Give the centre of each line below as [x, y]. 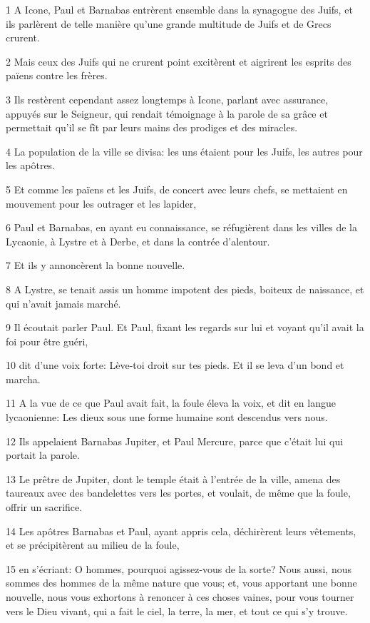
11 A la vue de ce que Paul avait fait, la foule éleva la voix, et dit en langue [171, 403]
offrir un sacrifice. [44, 507]
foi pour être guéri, [47, 341]
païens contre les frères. [57, 75]
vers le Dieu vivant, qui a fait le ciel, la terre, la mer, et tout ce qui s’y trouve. [177, 611]
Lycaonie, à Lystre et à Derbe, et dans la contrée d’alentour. [138, 241]
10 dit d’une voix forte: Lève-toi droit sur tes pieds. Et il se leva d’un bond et [175, 365]
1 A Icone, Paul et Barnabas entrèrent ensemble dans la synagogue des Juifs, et [179, 9]
